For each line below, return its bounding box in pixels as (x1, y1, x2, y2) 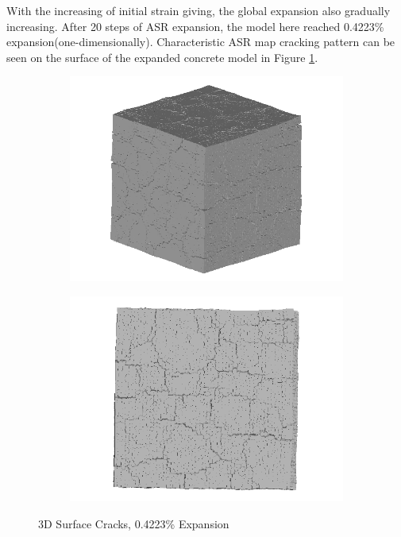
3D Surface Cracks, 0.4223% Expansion (38, 515, 229, 531)
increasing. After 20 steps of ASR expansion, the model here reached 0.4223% (6, 17, 384, 34)
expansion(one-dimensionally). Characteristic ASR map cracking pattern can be (6, 33, 395, 50)
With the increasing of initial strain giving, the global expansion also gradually (6, 2, 391, 18)
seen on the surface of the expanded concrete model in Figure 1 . (6, 48, 318, 65)
